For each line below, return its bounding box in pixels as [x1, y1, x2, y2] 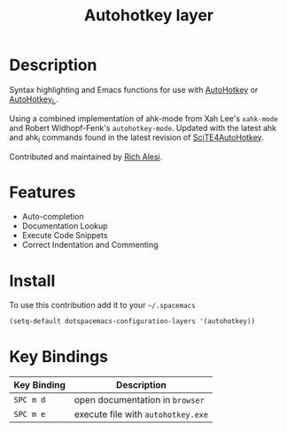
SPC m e [13, 409, 46, 420]
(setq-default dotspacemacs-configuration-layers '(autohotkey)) [9, 317, 255, 326]
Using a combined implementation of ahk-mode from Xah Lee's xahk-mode [9, 112, 279, 124]
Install [9, 271, 56, 290]
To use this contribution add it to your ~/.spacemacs [9, 300, 197, 311]
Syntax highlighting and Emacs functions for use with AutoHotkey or [9, 84, 259, 95]
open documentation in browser [74, 394, 206, 406]
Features [9, 182, 76, 202]
